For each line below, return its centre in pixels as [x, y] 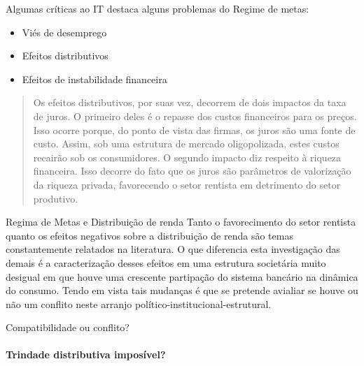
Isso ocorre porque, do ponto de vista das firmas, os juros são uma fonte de [194, 130]
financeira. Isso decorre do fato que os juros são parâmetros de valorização [192, 171]
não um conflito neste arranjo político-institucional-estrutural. [139, 303]
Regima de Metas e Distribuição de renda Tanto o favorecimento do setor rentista [181, 222]
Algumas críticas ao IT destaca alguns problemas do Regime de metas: [157, 8]
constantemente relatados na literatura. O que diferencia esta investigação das [173, 249]
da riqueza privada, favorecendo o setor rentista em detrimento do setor [187, 184]
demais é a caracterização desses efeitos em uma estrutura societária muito [166, 262]
